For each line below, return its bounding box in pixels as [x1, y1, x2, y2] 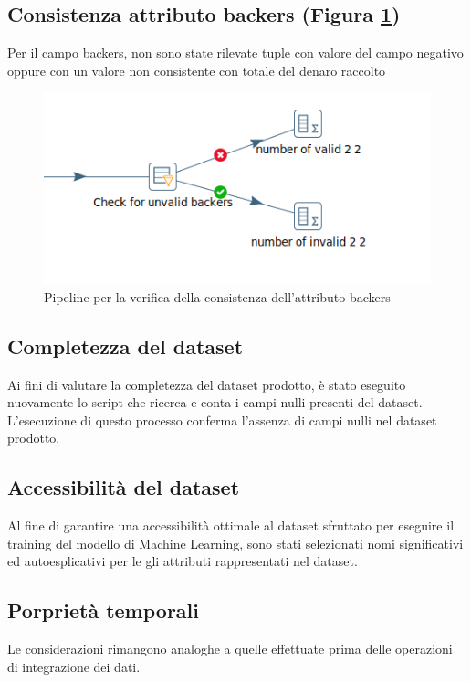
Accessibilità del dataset [7, 473, 240, 501]
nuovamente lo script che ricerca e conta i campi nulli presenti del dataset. [7, 393, 423, 412]
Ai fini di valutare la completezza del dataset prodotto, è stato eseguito [7, 374, 406, 393]
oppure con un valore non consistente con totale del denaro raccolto [7, 60, 386, 79]
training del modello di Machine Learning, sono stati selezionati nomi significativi [7, 533, 464, 552]
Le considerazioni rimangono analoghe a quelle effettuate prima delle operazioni [7, 639, 453, 658]
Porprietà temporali [7, 596, 199, 624]
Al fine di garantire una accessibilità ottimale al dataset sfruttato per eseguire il [7, 516, 455, 535]
